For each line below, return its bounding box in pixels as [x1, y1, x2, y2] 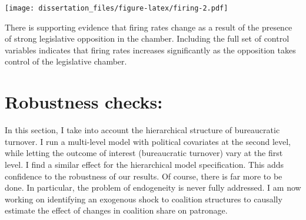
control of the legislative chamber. [5, 55, 127, 67]
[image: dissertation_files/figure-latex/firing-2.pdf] [5, 4, 228, 12]
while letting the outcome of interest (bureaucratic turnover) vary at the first [5, 147, 283, 159]
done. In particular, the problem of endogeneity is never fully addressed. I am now [5, 181, 301, 194]
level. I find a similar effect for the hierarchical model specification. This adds [5, 158, 284, 170]
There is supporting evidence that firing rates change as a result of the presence [5, 21, 292, 33]
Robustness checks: [5, 90, 163, 114]
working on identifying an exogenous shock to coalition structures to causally [5, 192, 282, 205]
